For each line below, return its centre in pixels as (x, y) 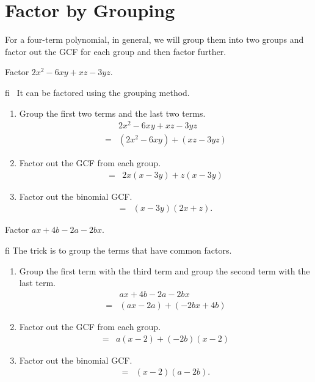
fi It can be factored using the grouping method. (97, 92)
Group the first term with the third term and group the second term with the (165, 270)
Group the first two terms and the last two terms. (112, 113)
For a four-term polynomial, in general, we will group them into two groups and (154, 39)
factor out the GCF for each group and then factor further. (116, 51)
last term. (38, 283)
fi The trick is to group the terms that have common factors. (118, 250)
